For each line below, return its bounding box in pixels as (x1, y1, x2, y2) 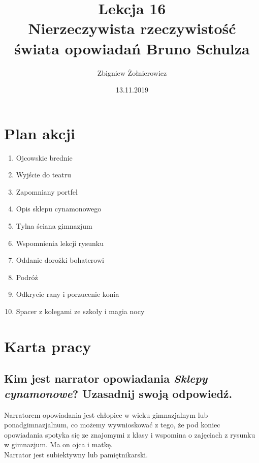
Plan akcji (4, 122, 76, 143)
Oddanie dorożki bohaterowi (16, 255, 104, 265)
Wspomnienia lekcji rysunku (16, 237, 104, 248)
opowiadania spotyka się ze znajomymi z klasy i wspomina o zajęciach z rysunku (4, 429, 255, 440)
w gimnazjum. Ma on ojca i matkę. (4, 439, 113, 450)
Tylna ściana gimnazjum (16, 221, 92, 231)
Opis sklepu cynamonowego (16, 203, 102, 214)
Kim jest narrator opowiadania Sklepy (4, 371, 208, 386)
